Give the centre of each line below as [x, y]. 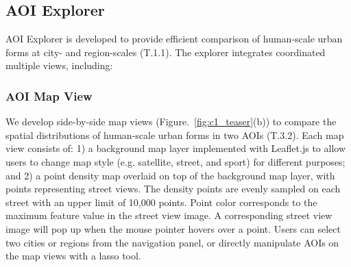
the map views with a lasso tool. [73, 256]
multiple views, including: [59, 65]
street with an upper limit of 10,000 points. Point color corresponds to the [161, 202]
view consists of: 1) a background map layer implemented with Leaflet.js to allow [175, 148]
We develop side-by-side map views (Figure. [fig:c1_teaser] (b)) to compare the [171, 122]
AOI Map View [49, 96]
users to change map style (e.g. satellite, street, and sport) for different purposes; [175, 161]
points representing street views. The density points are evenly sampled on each [173, 189]
